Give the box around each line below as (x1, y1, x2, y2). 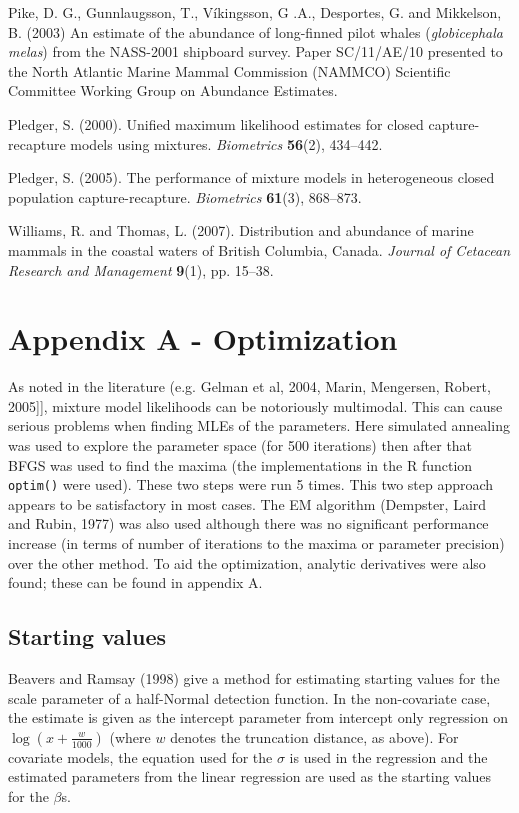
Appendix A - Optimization (8, 318, 398, 359)
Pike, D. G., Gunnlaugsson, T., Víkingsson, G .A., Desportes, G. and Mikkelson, (8, 2, 502, 22)
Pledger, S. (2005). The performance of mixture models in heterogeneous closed (8, 167, 495, 188)
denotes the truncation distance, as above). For (170, 726, 459, 747)
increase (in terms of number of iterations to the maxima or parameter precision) (8, 533, 505, 554)
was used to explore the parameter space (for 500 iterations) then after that (8, 435, 473, 456)
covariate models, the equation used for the (8, 746, 273, 767)
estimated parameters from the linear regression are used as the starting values (8, 766, 492, 787)
